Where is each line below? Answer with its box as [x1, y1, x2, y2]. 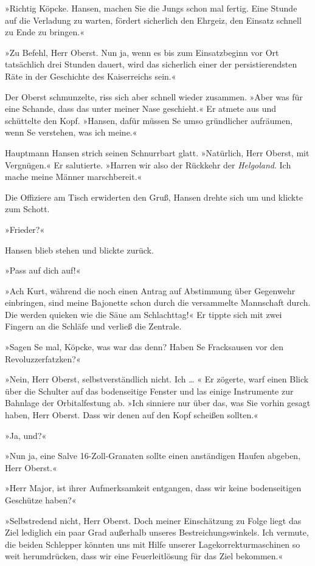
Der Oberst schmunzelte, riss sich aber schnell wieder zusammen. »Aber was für [5, 90, 303, 103]
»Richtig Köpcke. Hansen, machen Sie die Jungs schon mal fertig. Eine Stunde [5, 2, 297, 14]
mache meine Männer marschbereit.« [5, 170, 142, 183]
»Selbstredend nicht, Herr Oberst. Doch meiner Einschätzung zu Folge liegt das [5, 514, 302, 526]
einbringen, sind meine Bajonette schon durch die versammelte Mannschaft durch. [5, 296, 311, 309]
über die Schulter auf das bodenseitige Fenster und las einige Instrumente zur [5, 384, 294, 397]
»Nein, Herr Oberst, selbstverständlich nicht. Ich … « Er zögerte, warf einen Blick [5, 373, 309, 385]
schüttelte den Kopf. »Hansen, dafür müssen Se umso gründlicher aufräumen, [5, 114, 293, 126]
